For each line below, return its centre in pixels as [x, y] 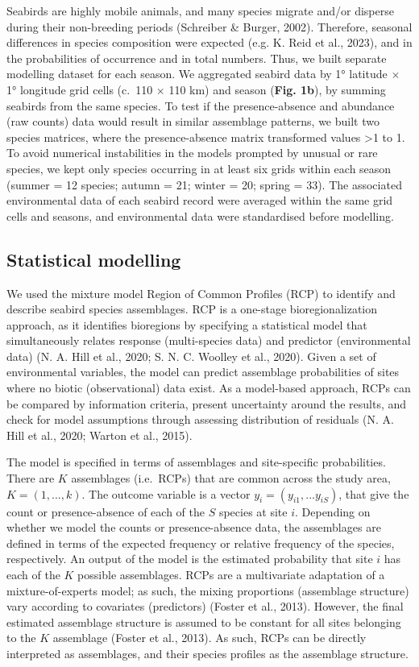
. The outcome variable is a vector [166, 493]
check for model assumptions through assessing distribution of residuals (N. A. [200, 419]
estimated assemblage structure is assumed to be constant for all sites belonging [204, 621]
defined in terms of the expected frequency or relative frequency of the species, [201, 543]
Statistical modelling [94, 259]
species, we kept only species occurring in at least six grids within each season [199, 168]
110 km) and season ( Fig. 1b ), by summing [277, 89]
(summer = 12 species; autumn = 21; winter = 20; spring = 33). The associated [204, 184]
